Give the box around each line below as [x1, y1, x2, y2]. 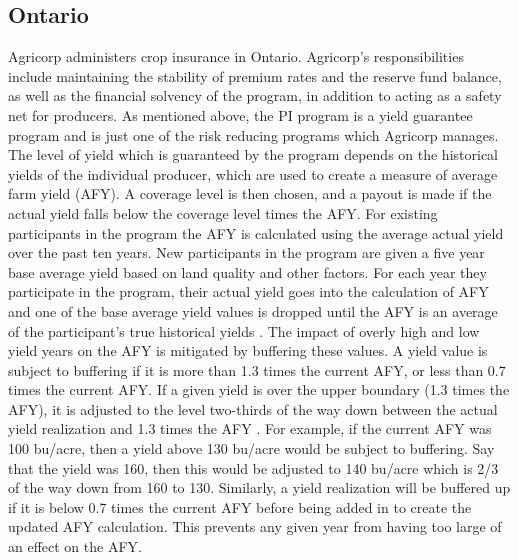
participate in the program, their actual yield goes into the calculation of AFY [8, 281, 489, 302]
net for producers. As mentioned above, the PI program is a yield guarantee [8, 104, 473, 125]
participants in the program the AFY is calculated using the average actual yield [8, 222, 504, 243]
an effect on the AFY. [8, 536, 142, 557]
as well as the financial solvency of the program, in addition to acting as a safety [8, 85, 502, 106]
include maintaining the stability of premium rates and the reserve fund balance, [8, 65, 502, 86]
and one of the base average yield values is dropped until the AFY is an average [8, 300, 498, 321]
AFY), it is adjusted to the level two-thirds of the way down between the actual [8, 398, 498, 419]
